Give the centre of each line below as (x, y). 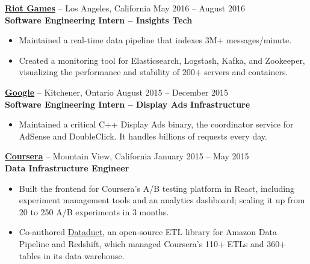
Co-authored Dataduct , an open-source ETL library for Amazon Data (148, 232)
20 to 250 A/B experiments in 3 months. (94, 211)
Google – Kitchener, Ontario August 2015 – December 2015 (117, 92)
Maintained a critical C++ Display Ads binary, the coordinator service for (156, 124)
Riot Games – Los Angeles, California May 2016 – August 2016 (125, 8)
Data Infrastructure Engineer (67, 167)
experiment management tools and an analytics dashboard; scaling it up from (162, 200)
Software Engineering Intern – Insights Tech (99, 20)
